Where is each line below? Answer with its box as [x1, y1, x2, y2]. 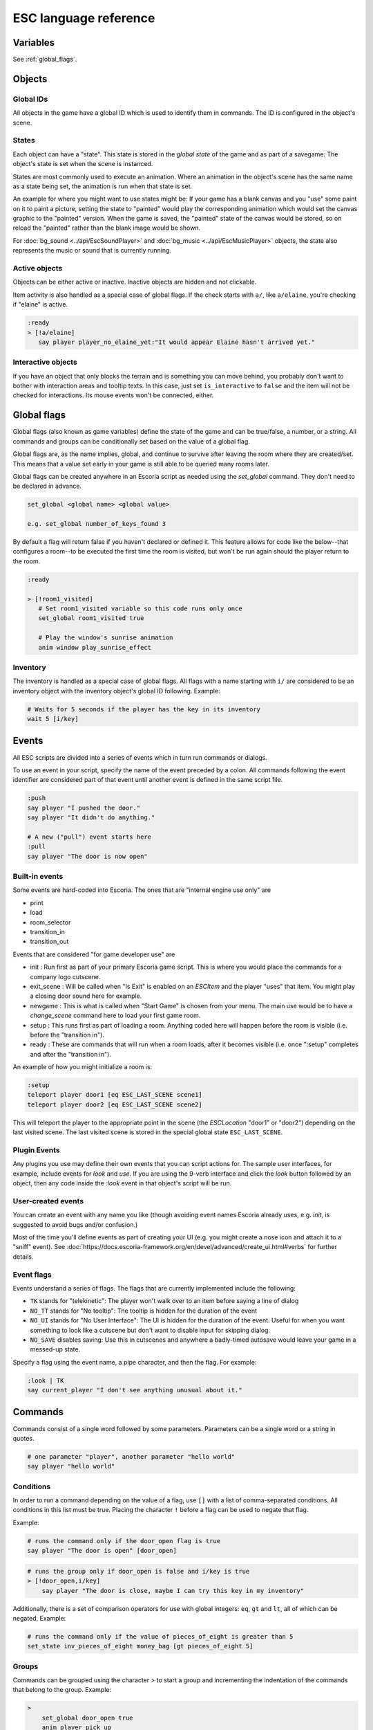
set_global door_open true [41, 1713, 134, 1722]
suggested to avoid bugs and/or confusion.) [12, 1220, 138, 1228]
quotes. [12, 1434, 35, 1442]
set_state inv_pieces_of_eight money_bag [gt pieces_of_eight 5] [27, 1642, 254, 1650]
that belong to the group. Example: [12, 1686, 112, 1694]
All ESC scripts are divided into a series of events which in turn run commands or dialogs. [12, 753, 267, 761]
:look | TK [27, 1376, 64, 1384]
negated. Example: [12, 1614, 66, 1622]
